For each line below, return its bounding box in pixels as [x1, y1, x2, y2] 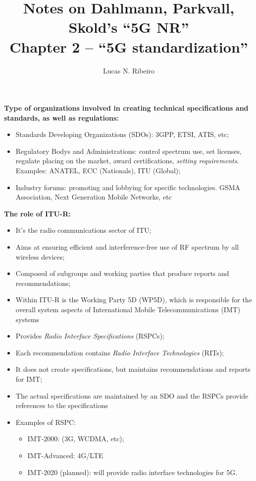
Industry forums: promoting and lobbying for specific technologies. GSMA [15, 182, 241, 192]
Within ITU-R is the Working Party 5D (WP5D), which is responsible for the [15, 294, 252, 305]
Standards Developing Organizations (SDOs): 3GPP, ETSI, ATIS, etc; [15, 129, 229, 139]
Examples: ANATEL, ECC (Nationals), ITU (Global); [15, 165, 181, 176]
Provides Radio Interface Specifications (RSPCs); [15, 331, 164, 341]
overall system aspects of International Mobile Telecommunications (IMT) [15, 304, 241, 314]
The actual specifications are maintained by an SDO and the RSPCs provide [15, 390, 249, 401]
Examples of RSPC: [15, 416, 76, 427]
